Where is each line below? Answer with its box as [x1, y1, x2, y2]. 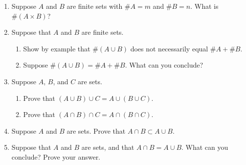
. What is [190, 1, 219, 11]
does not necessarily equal [130, 43, 208, 53]
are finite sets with [67, 1, 123, 11]
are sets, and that [81, 142, 134, 152]
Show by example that [23, 43, 90, 53]
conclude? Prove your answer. [11, 151, 101, 162]
